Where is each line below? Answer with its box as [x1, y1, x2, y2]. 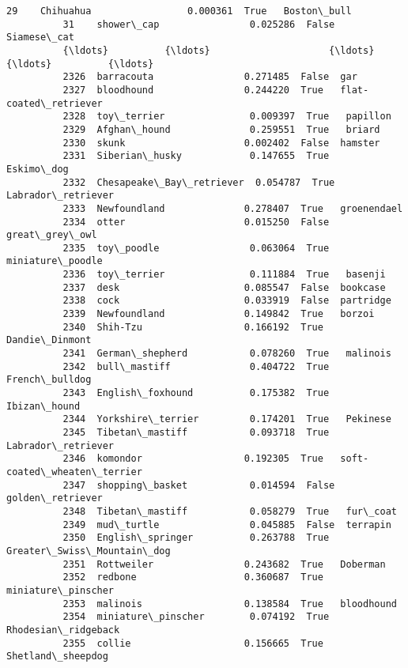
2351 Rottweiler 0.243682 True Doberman [62, 558, 386, 570]
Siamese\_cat [6, 32, 74, 43]
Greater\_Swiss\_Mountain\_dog [6, 545, 171, 557]
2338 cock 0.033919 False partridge [62, 295, 391, 307]
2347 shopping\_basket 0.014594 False [62, 479, 335, 491]
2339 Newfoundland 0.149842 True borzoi [62, 308, 375, 320]
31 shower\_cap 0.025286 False [62, 18, 335, 30]
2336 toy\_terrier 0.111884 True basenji [62, 269, 386, 281]
